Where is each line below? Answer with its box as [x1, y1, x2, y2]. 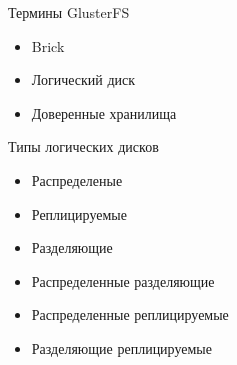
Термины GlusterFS [8, 2, 130, 22]
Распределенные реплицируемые [31, 304, 229, 325]
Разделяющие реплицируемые [31, 337, 212, 358]
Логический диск [31, 69, 136, 90]
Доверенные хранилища [31, 102, 177, 123]
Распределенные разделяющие [31, 270, 215, 291]
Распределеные [31, 169, 123, 190]
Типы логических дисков [8, 136, 159, 157]
